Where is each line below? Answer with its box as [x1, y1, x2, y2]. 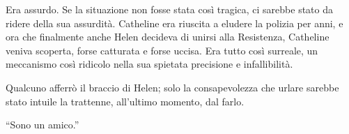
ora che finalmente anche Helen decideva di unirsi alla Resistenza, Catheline [6, 29, 329, 44]
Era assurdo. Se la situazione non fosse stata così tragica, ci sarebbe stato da [6, 2, 334, 16]
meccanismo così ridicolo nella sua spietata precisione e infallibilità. [6, 57, 293, 71]
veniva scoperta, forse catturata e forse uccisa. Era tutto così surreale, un [6, 43, 318, 57]
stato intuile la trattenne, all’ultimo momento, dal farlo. [6, 94, 245, 108]
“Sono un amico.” [6, 117, 79, 132]
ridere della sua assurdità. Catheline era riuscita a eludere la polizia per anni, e [6, 15, 343, 30]
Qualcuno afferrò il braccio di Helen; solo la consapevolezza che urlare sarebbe [6, 80, 339, 94]
